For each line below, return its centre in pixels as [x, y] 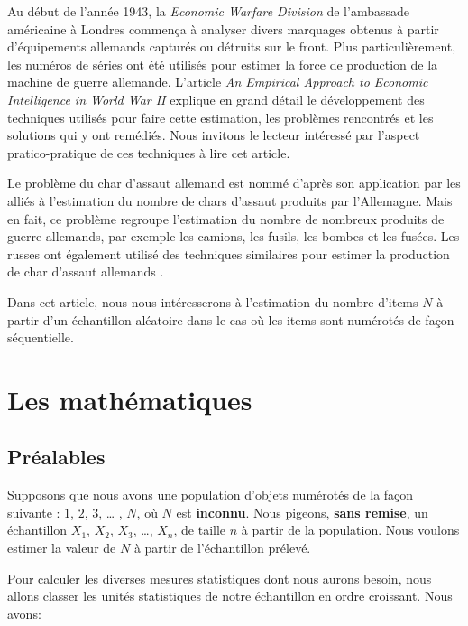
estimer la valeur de [62, 548]
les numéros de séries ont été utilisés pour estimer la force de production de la [223, 64]
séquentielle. [41, 337]
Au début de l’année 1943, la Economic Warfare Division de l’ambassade [208, 11]
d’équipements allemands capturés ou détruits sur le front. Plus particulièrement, [232, 47]
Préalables [56, 457]
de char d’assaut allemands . [86, 271]
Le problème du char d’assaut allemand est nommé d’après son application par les [234, 183]
